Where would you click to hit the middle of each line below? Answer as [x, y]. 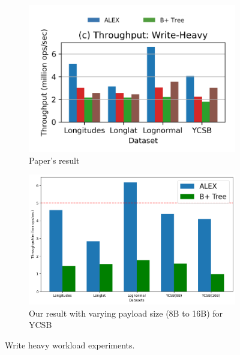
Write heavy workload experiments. [70, 345]
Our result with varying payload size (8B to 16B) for [126, 313]
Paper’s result [54, 160]
